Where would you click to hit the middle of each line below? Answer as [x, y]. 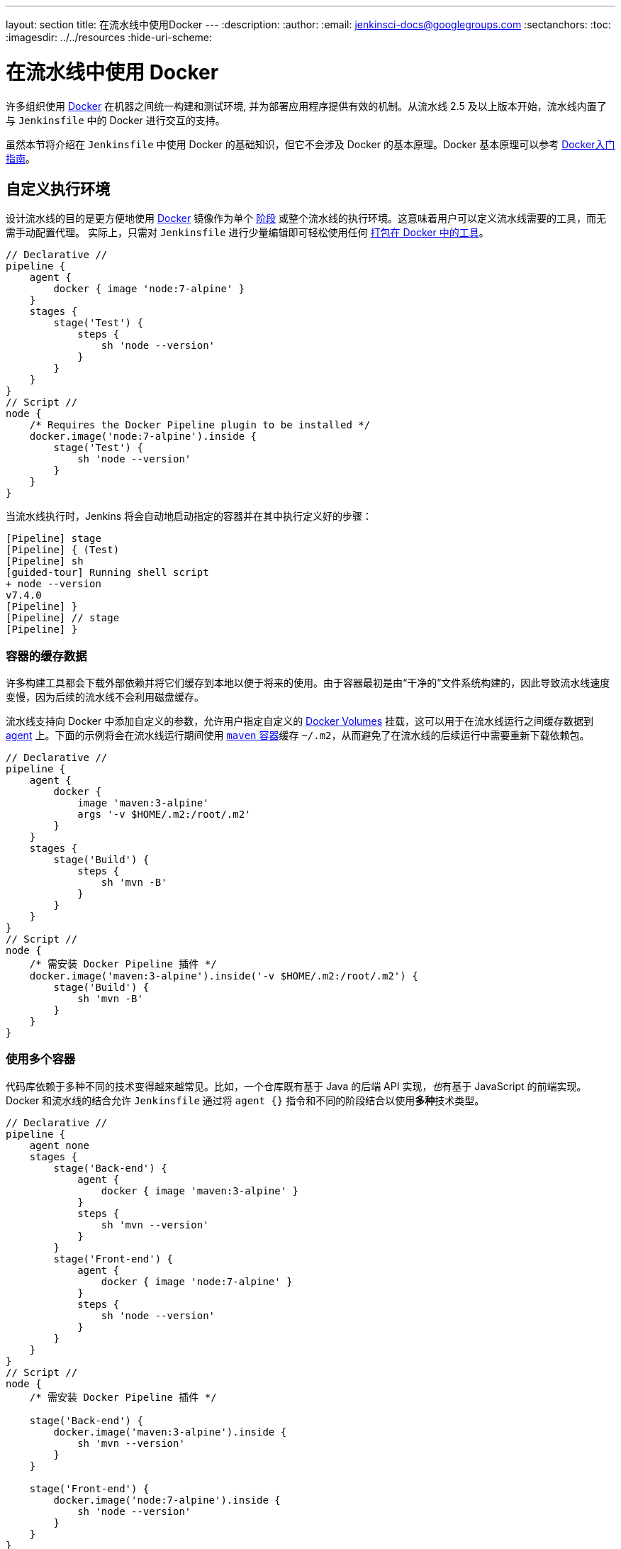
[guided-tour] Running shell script [107, 573]
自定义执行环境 [58, 189]
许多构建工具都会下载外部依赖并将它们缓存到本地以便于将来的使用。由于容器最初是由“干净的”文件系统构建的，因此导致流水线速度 [308, 683]
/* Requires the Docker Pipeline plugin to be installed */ [200, 425]
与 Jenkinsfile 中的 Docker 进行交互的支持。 [116, 120]
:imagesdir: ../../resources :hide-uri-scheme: [109, 37]
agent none [60, 1145]
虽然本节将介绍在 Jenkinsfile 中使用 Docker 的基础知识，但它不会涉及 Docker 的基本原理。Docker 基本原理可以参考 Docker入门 [310, 144]
